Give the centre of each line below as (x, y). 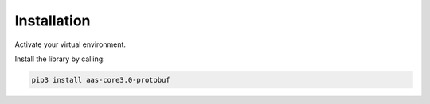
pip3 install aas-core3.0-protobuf (101, 80)
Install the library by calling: (60, 59)
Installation (53, 21)
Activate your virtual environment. (70, 44)
